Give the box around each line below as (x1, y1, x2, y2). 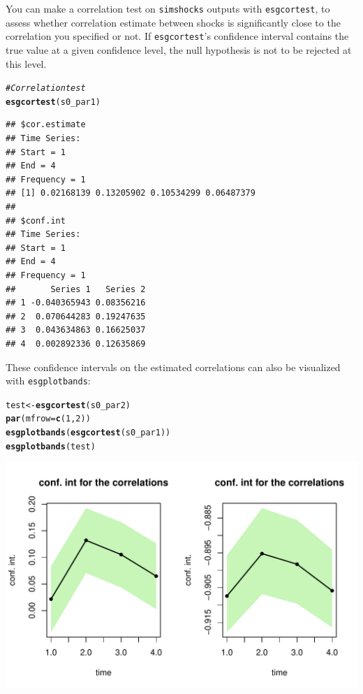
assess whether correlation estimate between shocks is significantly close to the (6, 15, 341, 29)
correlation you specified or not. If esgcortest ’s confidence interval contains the (6, 29, 349, 43)
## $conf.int (6, 215, 66, 226)
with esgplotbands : (6, 373, 91, 388)
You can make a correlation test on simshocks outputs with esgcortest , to (6, 1, 330, 15)
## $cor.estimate (6, 120, 86, 130)
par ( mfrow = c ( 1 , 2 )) (6, 414, 91, 424)
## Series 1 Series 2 (6, 284, 146, 294)
